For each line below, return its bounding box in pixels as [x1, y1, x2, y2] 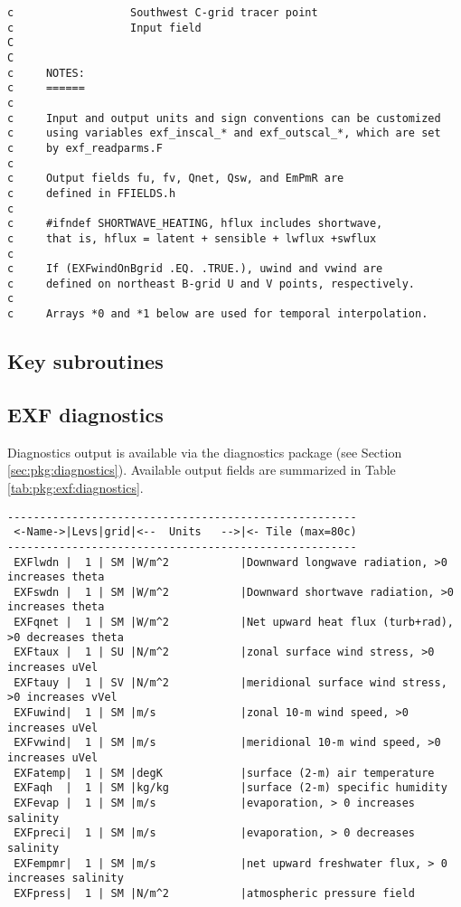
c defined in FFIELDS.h [7, 186, 176, 200]
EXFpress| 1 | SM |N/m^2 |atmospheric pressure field [14, 886, 416, 900]
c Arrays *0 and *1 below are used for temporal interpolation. [7, 307, 428, 321]
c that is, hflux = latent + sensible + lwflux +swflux [7, 231, 377, 245]
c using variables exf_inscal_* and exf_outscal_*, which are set [7, 127, 441, 140]
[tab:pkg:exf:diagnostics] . [7, 477, 144, 496]
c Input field [7, 21, 202, 34]
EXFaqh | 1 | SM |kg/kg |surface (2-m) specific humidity [14, 781, 447, 795]
